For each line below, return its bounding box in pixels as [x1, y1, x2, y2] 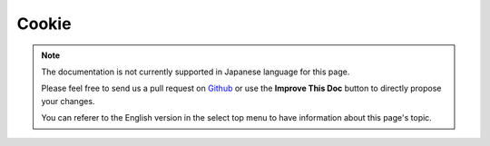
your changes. [41, 95, 95, 106]
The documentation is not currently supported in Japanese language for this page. [41, 66, 350, 77]
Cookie [16, 14, 72, 34]
